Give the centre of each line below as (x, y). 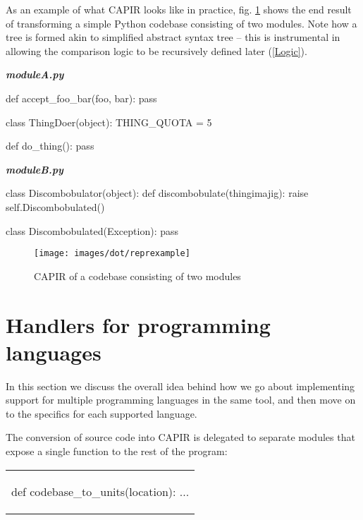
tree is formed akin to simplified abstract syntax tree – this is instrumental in (173, 37)
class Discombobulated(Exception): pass (92, 230)
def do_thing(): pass (50, 146)
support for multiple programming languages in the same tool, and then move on (181, 400)
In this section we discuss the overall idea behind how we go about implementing (180, 386)
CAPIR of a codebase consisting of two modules (137, 276)
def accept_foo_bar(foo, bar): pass (81, 98)
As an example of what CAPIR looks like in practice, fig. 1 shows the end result (179, 9)
